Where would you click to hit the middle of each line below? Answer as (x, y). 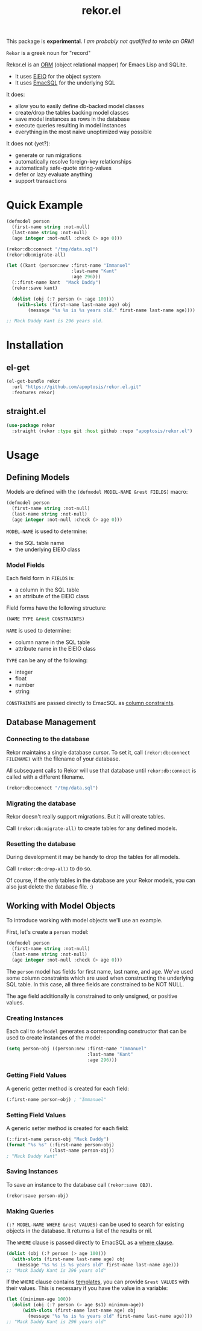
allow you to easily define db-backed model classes (80, 106)
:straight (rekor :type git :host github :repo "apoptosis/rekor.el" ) (102, 431)
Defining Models (38, 477)
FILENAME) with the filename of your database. (63, 759)
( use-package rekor (31, 425)
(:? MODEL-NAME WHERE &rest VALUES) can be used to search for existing (95, 1224)
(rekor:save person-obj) (37, 1196)
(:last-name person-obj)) (82, 1151)
